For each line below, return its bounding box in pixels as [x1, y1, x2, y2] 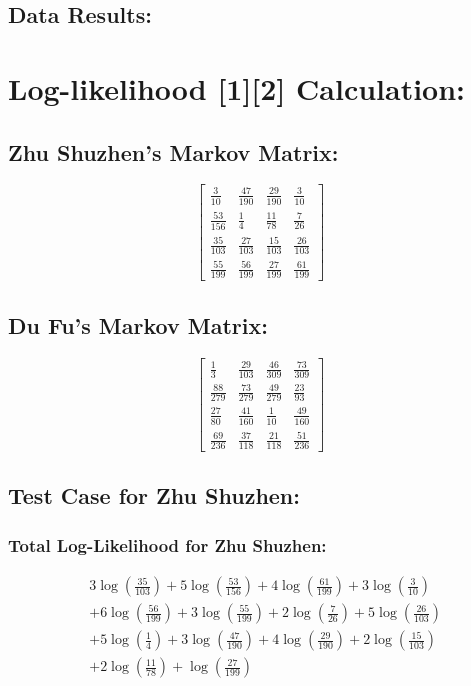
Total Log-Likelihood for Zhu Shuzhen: [8, 532, 327, 557]
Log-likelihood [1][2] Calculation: [8, 67, 466, 108]
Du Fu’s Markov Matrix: [8, 309, 268, 340]
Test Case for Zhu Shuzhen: [8, 480, 300, 511]
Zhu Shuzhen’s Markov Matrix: [8, 136, 339, 167]
